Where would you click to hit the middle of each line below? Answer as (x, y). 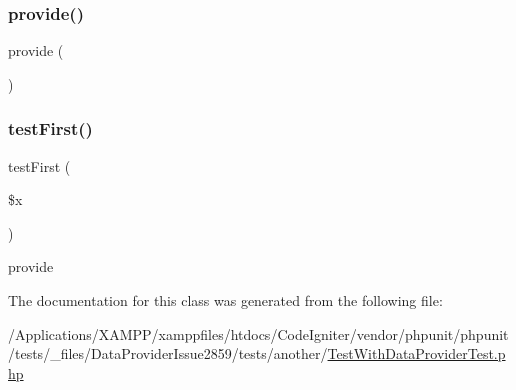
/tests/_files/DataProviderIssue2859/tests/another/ (168, 353)
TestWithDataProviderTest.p (416, 353)
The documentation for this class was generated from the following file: (225, 300)
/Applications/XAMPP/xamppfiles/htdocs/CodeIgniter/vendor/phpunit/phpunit (258, 333)
